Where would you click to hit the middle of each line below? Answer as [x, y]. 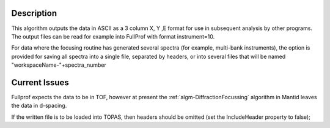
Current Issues [40, 82]
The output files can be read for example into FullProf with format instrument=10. [113, 36]
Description [34, 13]
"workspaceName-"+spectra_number [59, 65]
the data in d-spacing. [39, 106]
